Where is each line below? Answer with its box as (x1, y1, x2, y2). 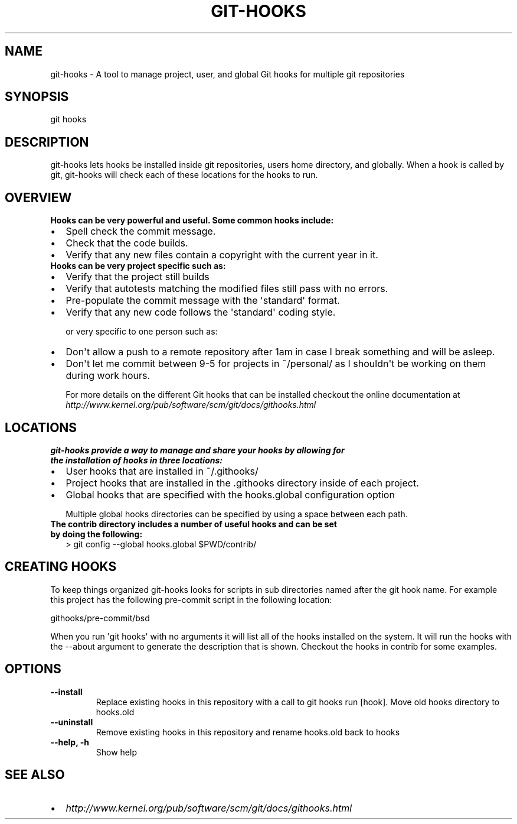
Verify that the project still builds (66, 271, 210, 283)
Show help (96, 747, 137, 757)
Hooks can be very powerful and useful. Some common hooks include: (50, 215, 334, 226)
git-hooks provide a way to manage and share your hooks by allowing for (50, 445, 345, 455)
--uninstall (50, 716, 93, 727)
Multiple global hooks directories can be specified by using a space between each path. (66, 508, 408, 519)
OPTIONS (5, 661, 61, 677)
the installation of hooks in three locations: (50, 455, 222, 465)
